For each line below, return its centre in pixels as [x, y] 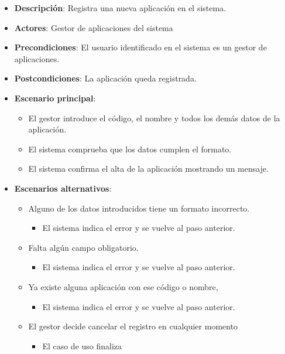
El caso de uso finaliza [82, 346]
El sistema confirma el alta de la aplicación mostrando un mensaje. [149, 169]
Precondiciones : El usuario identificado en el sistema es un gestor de [140, 47]
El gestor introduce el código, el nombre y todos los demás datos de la [154, 118]
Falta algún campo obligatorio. [83, 247]
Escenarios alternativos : [63, 188]
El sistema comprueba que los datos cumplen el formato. [130, 149]
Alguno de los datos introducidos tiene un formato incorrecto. [139, 208]
